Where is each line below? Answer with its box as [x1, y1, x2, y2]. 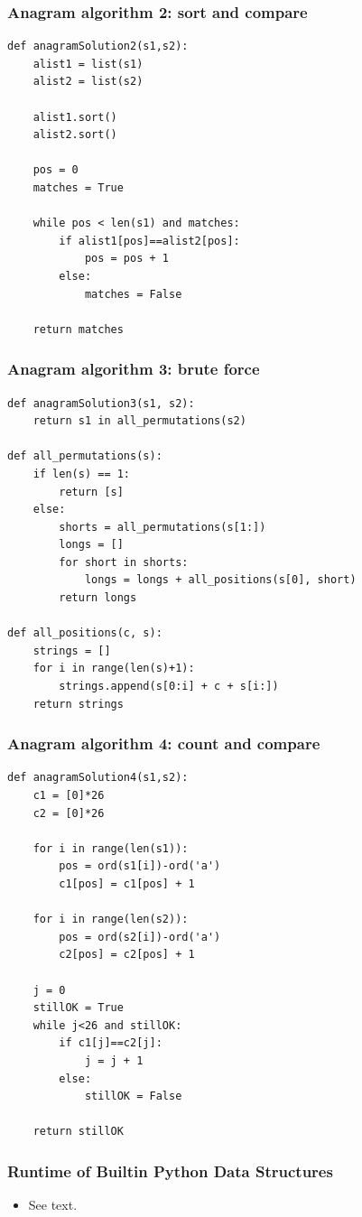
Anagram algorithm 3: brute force [7, 358, 260, 380]
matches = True [32, 181, 124, 194]
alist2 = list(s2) [32, 75, 144, 88]
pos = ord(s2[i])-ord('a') [59, 930, 221, 943]
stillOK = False [84, 1090, 182, 1103]
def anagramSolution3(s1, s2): [7, 396, 195, 410]
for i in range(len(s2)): [32, 913, 189, 926]
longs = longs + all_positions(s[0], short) [84, 573, 357, 587]
